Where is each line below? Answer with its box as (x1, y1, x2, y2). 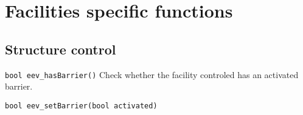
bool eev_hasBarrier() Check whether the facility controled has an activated (5, 68, 299, 80)
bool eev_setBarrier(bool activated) (5, 101, 158, 110)
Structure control (5, 39, 116, 58)
